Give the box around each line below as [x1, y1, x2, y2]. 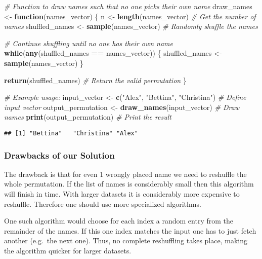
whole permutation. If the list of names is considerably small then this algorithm [4, 178, 254, 189]
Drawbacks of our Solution [4, 149, 115, 161]
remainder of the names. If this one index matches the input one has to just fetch [4, 225, 256, 236]
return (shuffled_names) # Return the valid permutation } [4, 75, 187, 85]
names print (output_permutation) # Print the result [4, 112, 171, 122]
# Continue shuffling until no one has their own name [4, 38, 173, 48]
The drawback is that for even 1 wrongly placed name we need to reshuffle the [4, 168, 247, 179]
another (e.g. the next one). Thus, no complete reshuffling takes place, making [4, 235, 247, 246]
